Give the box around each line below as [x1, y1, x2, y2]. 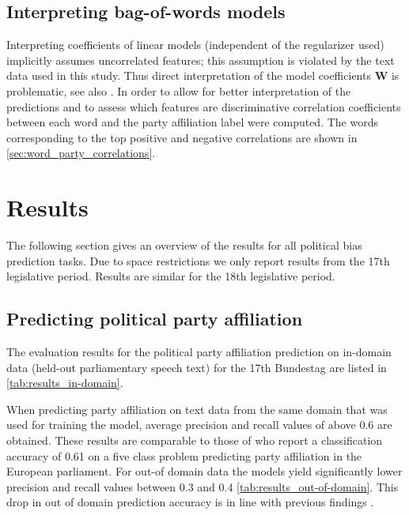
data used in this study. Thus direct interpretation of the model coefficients [6, 67, 371, 84]
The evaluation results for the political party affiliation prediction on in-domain [6, 344, 392, 360]
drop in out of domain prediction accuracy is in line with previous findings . [6, 494, 374, 510]
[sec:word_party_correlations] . [6, 145, 156, 161]
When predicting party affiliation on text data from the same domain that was [6, 400, 388, 417]
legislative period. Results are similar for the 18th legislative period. [6, 268, 335, 284]
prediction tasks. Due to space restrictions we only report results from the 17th [6, 252, 390, 269]
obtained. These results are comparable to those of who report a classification [6, 432, 383, 449]
